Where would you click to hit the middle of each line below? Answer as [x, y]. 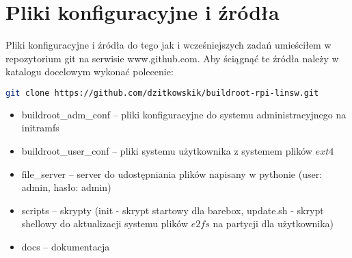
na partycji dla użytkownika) [273, 223]
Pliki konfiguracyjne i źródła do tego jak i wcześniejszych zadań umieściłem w [168, 45]
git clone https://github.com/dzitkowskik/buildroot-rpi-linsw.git [162, 93]
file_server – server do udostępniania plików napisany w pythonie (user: [172, 173]
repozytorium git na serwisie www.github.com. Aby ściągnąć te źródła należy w [172, 58]
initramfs [40, 128]
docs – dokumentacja [66, 246]
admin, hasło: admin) [66, 187]
